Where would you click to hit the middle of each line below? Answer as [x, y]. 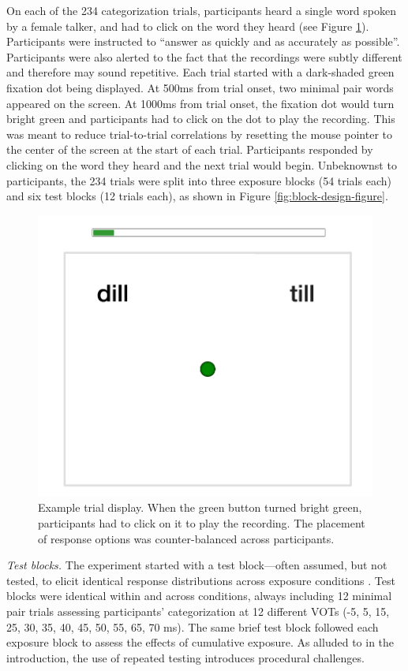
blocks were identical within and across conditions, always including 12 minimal [199, 596]
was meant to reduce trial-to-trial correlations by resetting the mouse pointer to [199, 134]
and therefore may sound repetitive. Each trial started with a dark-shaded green [200, 72]
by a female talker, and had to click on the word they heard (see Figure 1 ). [188, 26]
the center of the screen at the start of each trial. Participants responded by [190, 149]
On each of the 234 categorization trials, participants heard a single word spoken [202, 10]
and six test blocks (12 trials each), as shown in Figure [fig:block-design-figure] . [197, 196]
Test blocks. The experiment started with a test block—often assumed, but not [197, 565]
